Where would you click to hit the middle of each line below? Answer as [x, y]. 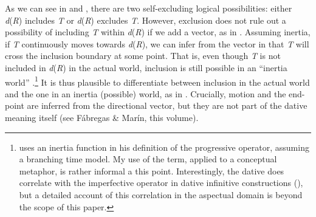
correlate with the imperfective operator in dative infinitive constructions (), [161, 183]
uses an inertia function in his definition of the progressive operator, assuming [164, 147]
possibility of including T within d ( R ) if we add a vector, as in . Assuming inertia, [158, 32]
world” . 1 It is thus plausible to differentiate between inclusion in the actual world [157, 81]
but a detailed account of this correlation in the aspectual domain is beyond [161, 194]
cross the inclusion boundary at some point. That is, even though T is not [143, 56]
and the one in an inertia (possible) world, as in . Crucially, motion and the [146, 93]
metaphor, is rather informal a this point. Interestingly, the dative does [152, 170]
